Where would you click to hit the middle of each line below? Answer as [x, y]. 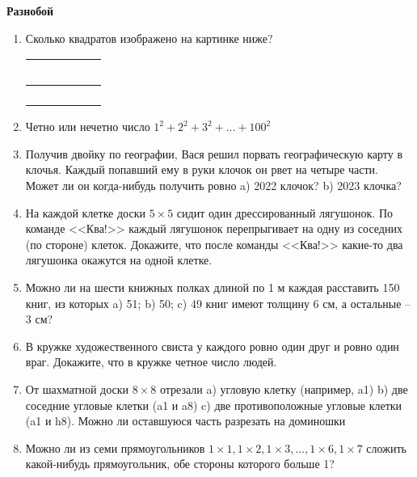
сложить [386, 447]
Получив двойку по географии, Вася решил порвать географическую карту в [214, 153]
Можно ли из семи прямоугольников [115, 447]
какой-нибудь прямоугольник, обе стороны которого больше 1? [180, 464]
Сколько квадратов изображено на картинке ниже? [149, 38]
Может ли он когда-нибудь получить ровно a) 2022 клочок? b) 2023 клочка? [213, 185]
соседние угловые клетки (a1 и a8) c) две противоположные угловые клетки [214, 405]
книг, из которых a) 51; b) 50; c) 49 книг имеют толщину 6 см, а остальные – [218, 303]
